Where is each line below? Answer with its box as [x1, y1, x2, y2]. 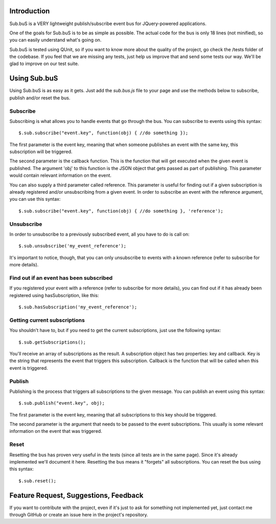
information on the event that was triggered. [9, 428, 102, 434]
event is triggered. [9, 365, 48, 371]
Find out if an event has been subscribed [9, 274, 113, 281]
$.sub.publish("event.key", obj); [18, 400, 105, 406]
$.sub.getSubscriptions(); [18, 339, 86, 345]
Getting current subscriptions [9, 317, 85, 324]
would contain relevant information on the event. [9, 172, 112, 179]
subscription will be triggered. [9, 149, 73, 155]
